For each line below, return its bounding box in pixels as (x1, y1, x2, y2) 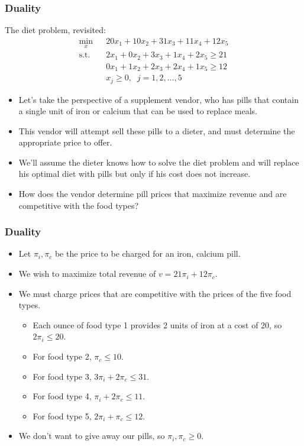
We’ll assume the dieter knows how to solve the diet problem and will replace (18, 156, 299, 168)
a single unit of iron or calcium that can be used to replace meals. (18, 105, 258, 117)
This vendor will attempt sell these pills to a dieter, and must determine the (18, 124, 295, 137)
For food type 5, (33, 409, 92, 422)
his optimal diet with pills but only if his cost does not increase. (18, 167, 251, 180)
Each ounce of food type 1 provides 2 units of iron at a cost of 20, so (33, 318, 282, 331)
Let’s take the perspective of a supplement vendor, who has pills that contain (18, 93, 299, 105)
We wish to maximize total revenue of (18, 267, 156, 280)
